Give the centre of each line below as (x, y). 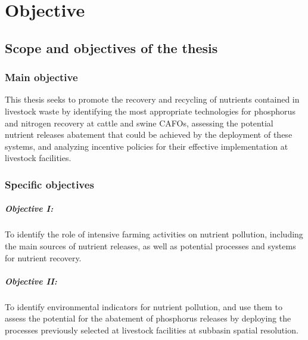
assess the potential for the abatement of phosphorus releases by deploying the (148, 318)
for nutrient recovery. (43, 257)
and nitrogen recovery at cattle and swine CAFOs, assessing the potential (139, 123)
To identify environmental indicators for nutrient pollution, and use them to (144, 306)
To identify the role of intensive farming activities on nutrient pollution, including (154, 234)
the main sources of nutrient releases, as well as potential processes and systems (150, 245)
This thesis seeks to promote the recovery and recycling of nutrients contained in (152, 99)
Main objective (41, 77)
